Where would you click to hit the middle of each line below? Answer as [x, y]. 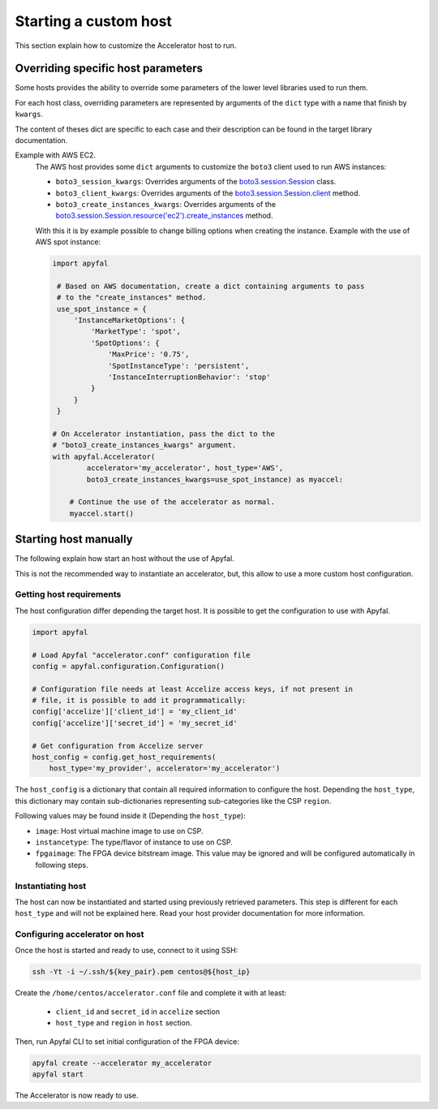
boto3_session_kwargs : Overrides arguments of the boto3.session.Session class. [196, 182]
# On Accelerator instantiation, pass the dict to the [163, 434]
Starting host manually [74, 539]
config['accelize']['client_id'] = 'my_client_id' [135, 712]
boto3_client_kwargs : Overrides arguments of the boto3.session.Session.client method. [208, 193]
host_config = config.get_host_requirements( [124, 757]
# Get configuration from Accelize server [118, 746]
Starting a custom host [93, 21]
